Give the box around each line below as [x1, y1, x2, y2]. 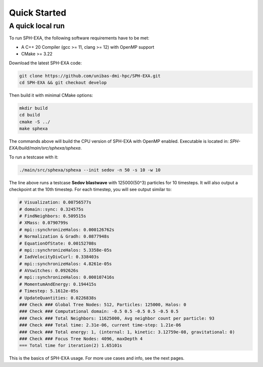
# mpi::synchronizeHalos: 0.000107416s [19, 274, 114, 280]
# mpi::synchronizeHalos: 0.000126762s [19, 227, 114, 232]
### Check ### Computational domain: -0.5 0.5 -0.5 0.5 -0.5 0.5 [19, 309, 179, 314]
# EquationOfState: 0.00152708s [19, 240, 97, 246]
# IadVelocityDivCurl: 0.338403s [19, 254, 99, 260]
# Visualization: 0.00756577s [19, 200, 92, 205]
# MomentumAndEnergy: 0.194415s [19, 281, 97, 287]
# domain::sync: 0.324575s [19, 206, 84, 212]
